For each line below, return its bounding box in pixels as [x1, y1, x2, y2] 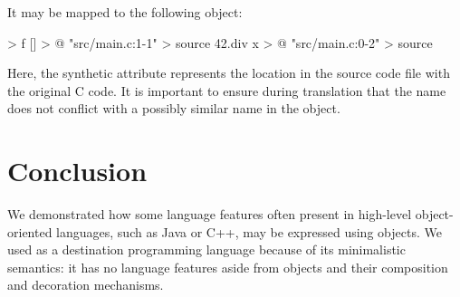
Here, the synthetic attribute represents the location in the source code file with [7, 63, 450, 82]
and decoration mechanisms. [7, 275, 164, 294]
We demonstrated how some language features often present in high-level [7, 205, 412, 224]
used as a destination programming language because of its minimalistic [7, 240, 406, 259]
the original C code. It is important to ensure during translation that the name [7, 81, 446, 100]
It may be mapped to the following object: [7, 3, 243, 21]
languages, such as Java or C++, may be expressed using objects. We [56, 222, 442, 241]
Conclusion [7, 152, 148, 189]
